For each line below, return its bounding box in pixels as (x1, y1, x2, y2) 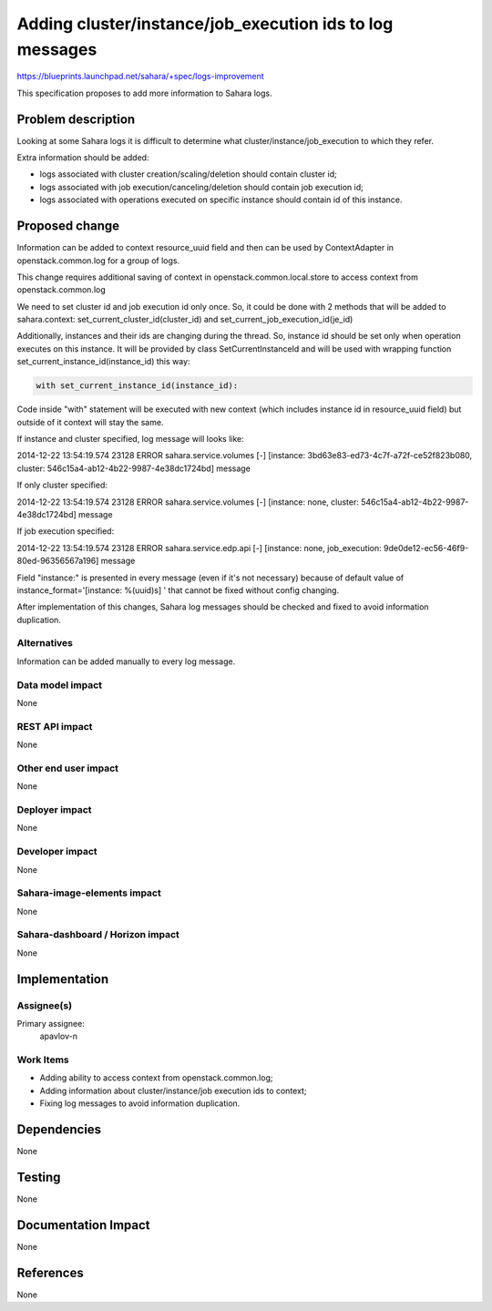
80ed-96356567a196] (16, 556, 99, 567)
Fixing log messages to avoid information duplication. (39, 1098, 241, 1109)
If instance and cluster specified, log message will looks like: (16, 433, 245, 444)
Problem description (16, 111, 136, 127)
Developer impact (16, 845, 97, 858)
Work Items (16, 1053, 69, 1066)
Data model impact (16, 679, 103, 691)
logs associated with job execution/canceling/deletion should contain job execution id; (39, 181, 364, 192)
